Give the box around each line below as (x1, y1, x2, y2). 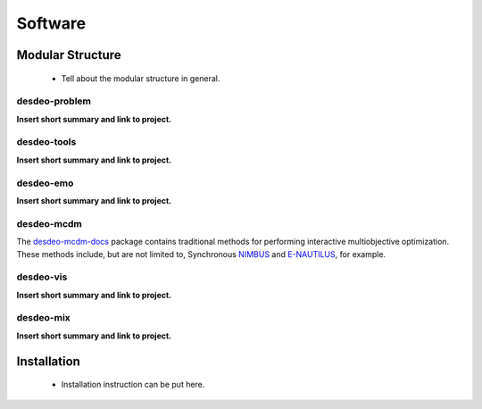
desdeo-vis (16, 271, 68, 283)
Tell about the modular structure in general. (61, 72, 220, 84)
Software (16, 13, 87, 33)
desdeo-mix (16, 312, 71, 324)
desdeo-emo (16, 177, 74, 189)
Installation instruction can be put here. (61, 380, 205, 390)
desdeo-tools (16, 136, 77, 148)
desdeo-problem (16, 95, 91, 107)
